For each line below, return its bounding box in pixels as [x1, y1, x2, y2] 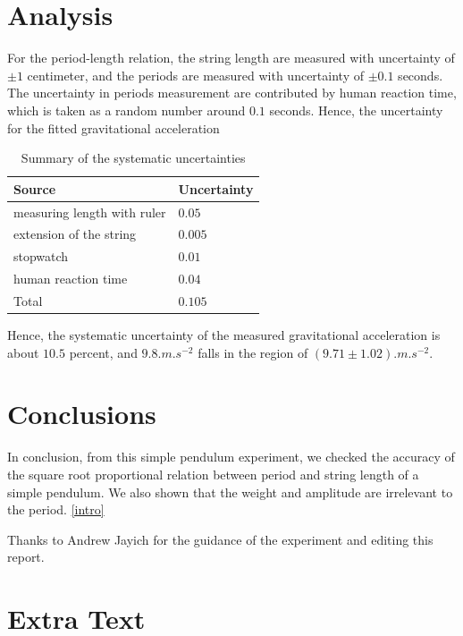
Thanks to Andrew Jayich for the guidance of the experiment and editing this [7, 530, 434, 548]
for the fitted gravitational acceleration [7, 118, 220, 137]
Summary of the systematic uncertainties [21, 148, 246, 167]
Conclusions [7, 395, 156, 432]
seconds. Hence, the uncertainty [269, 100, 443, 119]
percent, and [69, 343, 138, 361]
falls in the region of [198, 343, 308, 361]
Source [13, 179, 56, 198]
